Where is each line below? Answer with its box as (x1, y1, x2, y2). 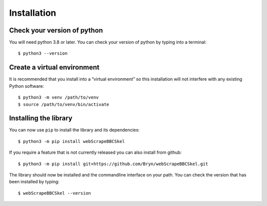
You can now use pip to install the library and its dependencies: (9, 127, 140, 133)
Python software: (9, 83, 44, 89)
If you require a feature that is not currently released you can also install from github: (9, 149, 182, 155)
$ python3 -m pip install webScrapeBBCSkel (18, 138, 125, 144)
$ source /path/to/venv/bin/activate (18, 102, 110, 107)
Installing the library (9, 114, 73, 123)
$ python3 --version (18, 51, 68, 56)
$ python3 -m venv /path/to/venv (18, 95, 99, 101)
